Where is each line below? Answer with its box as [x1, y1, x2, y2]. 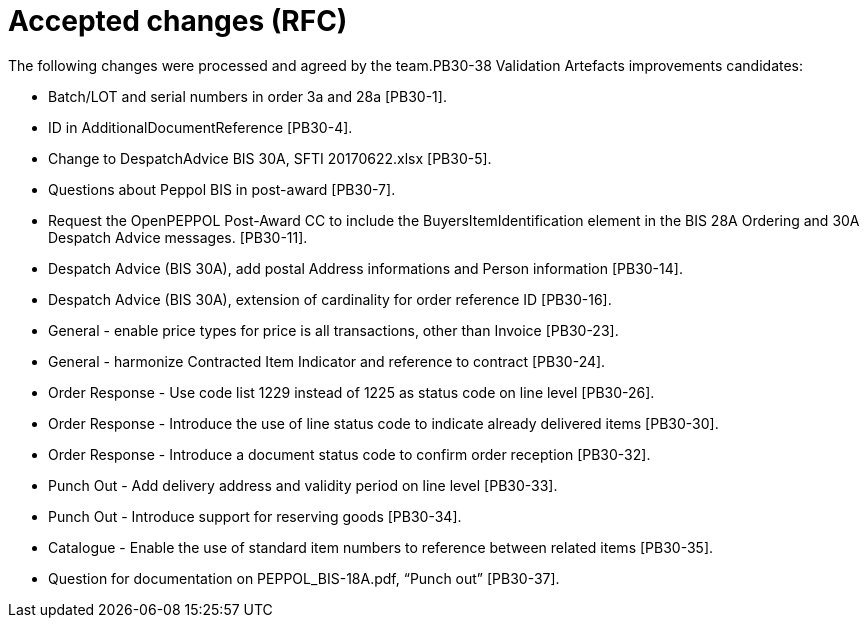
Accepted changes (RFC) [8, 4, 348, 38]
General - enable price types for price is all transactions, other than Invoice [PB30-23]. [48, 321, 619, 339]
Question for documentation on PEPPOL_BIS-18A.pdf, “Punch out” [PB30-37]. [48, 569, 560, 587]
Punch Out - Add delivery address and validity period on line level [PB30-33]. [48, 476, 558, 494]
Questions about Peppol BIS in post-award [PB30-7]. [48, 180, 396, 198]
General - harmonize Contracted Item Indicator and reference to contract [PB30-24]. [48, 352, 606, 370]
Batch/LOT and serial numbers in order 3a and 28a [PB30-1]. [48, 87, 447, 105]
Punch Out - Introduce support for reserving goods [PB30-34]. [48, 507, 462, 525]
